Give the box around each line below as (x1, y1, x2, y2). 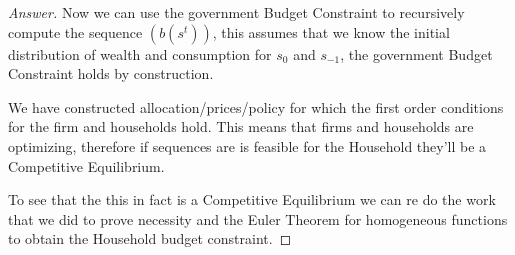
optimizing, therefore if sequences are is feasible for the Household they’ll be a (8, 135, 487, 156)
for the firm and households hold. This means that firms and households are (8, 116, 474, 137)
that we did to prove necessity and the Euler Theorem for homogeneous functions (8, 208, 508, 229)
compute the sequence (8, 21, 143, 42)
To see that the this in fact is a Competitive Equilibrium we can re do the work (8, 189, 496, 210)
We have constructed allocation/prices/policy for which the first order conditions (8, 96, 504, 117)
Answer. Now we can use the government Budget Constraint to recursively (8, 2, 465, 22)
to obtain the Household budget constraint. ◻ (8, 228, 292, 249)
